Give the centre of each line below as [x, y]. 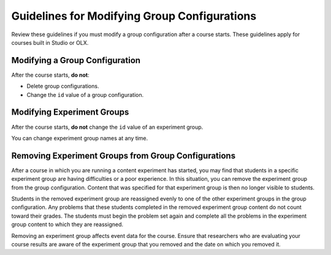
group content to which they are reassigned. [67, 224]
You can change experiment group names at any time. [80, 138]
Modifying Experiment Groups [70, 112]
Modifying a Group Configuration [76, 60]
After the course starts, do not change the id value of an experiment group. [107, 127]
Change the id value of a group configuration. [85, 94]
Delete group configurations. [63, 86]
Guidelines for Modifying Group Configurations [134, 16]
